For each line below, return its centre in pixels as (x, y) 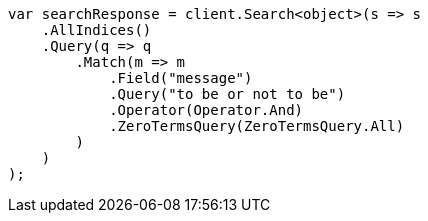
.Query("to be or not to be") (227, 94)
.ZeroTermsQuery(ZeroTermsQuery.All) (257, 126)
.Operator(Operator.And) (206, 110)
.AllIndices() (96, 30)
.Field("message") (181, 78)
